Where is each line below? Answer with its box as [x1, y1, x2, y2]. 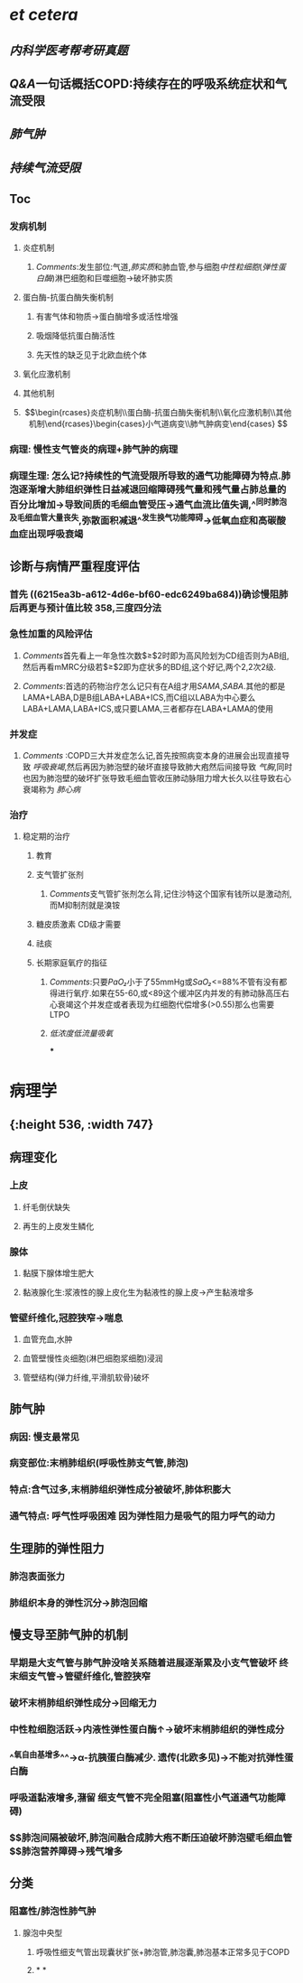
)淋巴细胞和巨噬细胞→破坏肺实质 [51, 273, 174, 284]
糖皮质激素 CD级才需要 [35, 919, 122, 930]
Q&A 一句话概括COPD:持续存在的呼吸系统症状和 [9, 76, 275, 91]
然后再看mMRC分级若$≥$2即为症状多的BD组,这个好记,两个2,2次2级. [22, 661, 277, 672]
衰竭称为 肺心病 [22, 784, 81, 795]
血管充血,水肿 [22, 1334, 73, 1345]
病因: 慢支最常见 [9, 1430, 79, 1443]
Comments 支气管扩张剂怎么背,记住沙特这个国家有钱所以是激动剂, [49, 889, 292, 899]
